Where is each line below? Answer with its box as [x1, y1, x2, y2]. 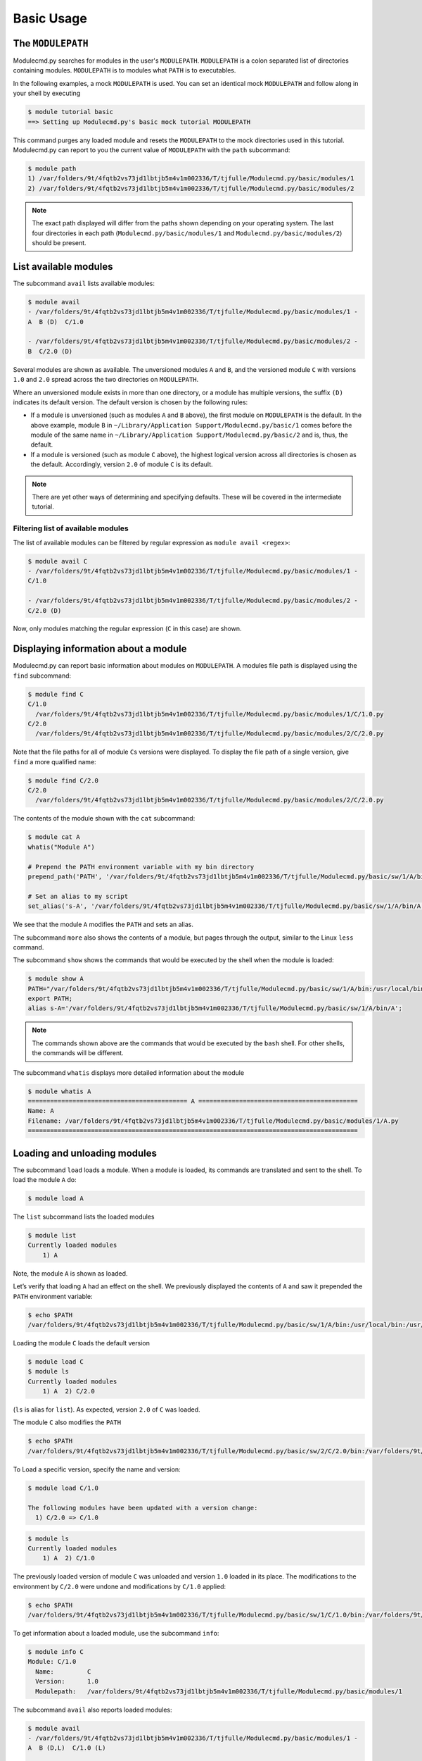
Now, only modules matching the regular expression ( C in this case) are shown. [13, 624, 242, 633]
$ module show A [27, 975, 84, 983]
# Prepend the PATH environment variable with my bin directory [27, 863, 255, 871]
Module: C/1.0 [27, 1657, 77, 1666]
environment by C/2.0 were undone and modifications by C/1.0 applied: [13, 1582, 226, 1591]
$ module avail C [27, 557, 88, 565]
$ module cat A [27, 833, 80, 841]
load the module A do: [13, 1176, 77, 1184]
